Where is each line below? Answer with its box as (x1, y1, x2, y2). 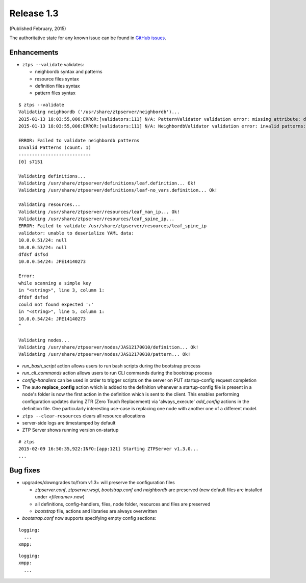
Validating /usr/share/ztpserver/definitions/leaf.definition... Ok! (18, 180, 196, 186)
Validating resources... (18, 202, 81, 207)
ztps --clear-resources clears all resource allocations (22, 413, 145, 419)
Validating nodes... (18, 337, 70, 343)
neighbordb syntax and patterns (35, 69, 103, 75)
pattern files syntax (35, 90, 76, 96)
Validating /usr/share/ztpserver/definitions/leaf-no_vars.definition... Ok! (18, 188, 218, 193)
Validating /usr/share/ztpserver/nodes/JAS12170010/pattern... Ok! (18, 352, 191, 357)
